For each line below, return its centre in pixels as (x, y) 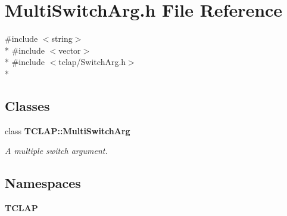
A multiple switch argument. (56, 151)
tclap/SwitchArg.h (92, 62)
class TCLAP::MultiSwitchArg (68, 130)
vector (70, 50)
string (62, 38)
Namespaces (43, 183)
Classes (27, 105)
